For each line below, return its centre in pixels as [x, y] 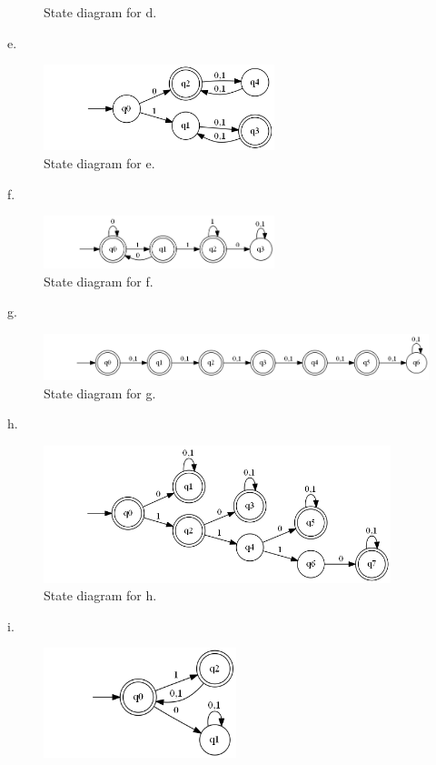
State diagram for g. [100, 393]
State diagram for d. [100, 12]
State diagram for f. [99, 281]
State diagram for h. [100, 595]
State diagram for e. [99, 162]
